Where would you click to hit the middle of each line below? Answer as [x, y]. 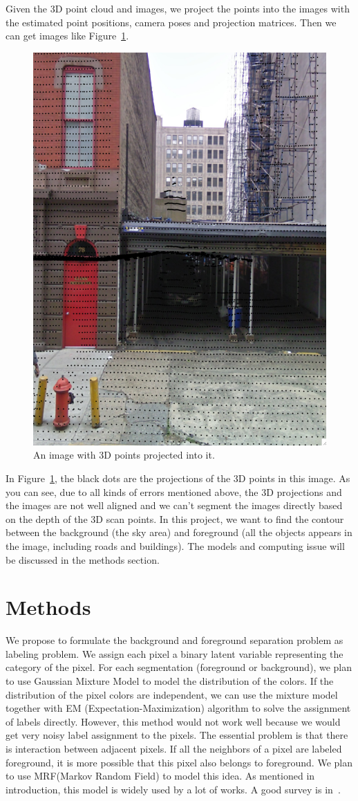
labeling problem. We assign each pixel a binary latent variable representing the [175, 653]
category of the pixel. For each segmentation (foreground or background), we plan [179, 667]
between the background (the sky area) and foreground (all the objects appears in [179, 532]
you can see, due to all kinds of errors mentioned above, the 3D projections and [174, 491]
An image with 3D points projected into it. [124, 455]
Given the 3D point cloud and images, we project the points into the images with [178, 8]
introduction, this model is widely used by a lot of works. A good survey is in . [173, 789]
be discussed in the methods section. [83, 559]
